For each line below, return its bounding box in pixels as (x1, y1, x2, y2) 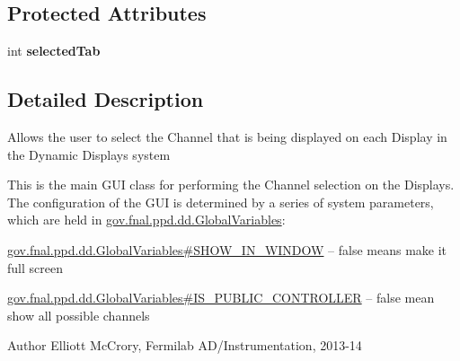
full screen (7, 258, 63, 277)
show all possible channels (7, 305, 150, 324)
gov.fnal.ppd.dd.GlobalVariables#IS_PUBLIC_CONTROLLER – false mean (7, 288, 435, 307)
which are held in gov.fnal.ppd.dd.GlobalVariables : (7, 210, 286, 229)
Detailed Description (7, 85, 204, 113)
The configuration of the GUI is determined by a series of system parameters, (7, 192, 434, 211)
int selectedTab (7, 41, 101, 60)
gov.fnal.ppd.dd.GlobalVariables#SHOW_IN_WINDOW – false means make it (7, 240, 447, 259)
